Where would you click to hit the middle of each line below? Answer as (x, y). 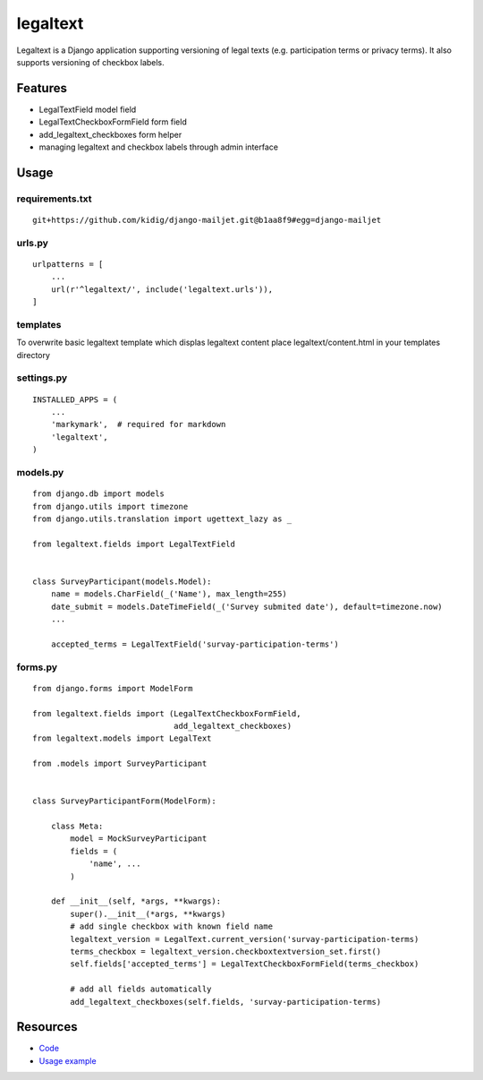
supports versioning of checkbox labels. (90, 62)
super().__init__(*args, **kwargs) (148, 914)
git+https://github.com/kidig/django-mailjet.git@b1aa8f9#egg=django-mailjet (207, 220)
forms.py (37, 667)
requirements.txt (55, 199)
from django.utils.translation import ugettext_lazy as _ (162, 519)
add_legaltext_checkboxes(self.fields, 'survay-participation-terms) (226, 1002)
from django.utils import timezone (110, 506)
